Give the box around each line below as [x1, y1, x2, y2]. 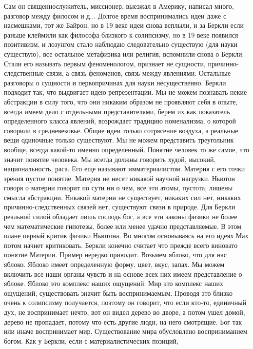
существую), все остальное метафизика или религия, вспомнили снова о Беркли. [4, 48, 244, 59]
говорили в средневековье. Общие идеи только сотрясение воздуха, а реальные [4, 125, 238, 135]
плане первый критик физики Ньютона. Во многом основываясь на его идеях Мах [4, 230, 249, 241]
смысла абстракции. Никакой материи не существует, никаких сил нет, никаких [4, 192, 241, 202]
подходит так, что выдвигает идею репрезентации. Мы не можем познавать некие [4, 87, 247, 97]
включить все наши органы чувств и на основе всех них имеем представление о [4, 268, 242, 279]
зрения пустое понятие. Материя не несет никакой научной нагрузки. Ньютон [4, 173, 235, 183]
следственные [4, 68, 44, 78]
